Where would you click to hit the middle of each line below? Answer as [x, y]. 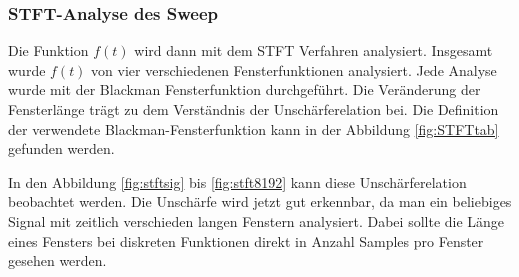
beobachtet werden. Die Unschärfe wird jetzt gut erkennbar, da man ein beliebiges [260, 201]
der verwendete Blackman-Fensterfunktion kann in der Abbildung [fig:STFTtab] [253, 128]
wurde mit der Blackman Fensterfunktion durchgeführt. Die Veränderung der [244, 89]
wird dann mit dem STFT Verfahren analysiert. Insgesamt [313, 50]
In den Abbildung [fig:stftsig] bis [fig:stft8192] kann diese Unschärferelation [237, 181]
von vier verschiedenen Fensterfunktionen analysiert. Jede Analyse [294, 69]
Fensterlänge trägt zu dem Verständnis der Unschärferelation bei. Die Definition [253, 109]
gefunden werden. [61, 148]
